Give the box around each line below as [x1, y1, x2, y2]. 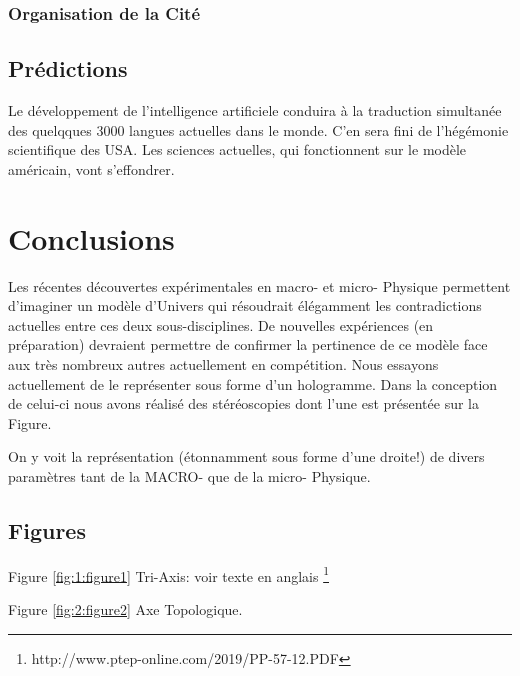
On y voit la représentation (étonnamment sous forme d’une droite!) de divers [8, 446, 485, 467]
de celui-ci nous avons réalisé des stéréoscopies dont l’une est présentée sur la [8, 393, 480, 414]
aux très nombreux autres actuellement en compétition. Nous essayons [8, 353, 439, 374]
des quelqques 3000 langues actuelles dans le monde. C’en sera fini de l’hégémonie [8, 119, 509, 140]
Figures [8, 514, 86, 545]
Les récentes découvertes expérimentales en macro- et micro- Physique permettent [8, 275, 511, 296]
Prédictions [8, 53, 128, 84]
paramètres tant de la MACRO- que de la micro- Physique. [8, 465, 371, 486]
